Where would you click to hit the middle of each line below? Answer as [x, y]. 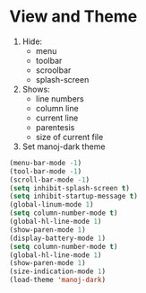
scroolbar [53, 70]
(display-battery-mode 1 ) [57, 238]
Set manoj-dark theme [64, 146]
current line [57, 118]
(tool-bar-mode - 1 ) [46, 171]
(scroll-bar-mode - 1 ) [50, 180]
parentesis [55, 127]
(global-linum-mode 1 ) [52, 205]
